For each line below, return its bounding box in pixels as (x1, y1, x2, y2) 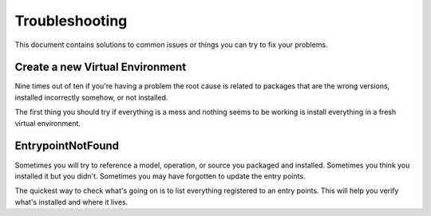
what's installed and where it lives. (14, 197, 129, 206)
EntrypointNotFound (14, 139, 120, 153)
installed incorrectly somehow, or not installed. (14, 92, 168, 102)
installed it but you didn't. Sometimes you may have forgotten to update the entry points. (14, 171, 306, 181)
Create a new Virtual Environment (14, 61, 187, 74)
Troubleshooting (14, 12, 128, 29)
